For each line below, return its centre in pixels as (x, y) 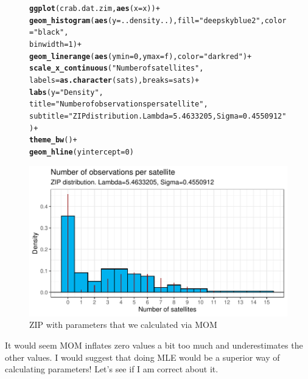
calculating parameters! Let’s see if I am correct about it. (112, 369)
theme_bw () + (53, 140)
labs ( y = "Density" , (66, 92)
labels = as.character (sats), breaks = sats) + (114, 80)
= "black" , (49, 33)
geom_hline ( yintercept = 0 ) (82, 152)
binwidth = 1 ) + (55, 44)
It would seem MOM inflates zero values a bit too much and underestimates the (154, 345)
